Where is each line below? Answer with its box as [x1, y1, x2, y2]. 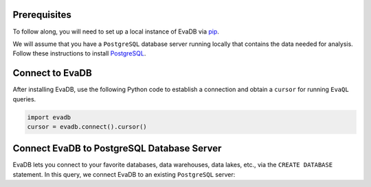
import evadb [27, 113, 71, 121]
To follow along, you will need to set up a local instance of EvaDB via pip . [12, 27, 220, 36]
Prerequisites [12, 9, 71, 21]
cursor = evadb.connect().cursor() [27, 123, 147, 130]
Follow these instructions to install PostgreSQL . [12, 49, 146, 58]
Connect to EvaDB [12, 67, 92, 79]
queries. [12, 95, 36, 103]
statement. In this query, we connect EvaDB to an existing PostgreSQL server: [12, 170, 236, 178]
